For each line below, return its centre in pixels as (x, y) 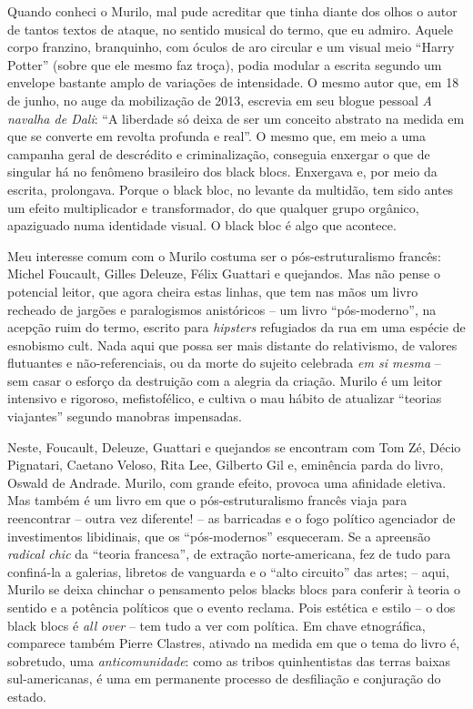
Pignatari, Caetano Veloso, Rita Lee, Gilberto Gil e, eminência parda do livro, (226, 465)
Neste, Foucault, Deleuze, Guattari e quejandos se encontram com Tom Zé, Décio (234, 446)
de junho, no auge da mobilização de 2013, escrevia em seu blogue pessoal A (220, 100)
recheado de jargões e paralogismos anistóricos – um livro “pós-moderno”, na (222, 309)
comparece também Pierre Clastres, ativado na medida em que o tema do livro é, (234, 643)
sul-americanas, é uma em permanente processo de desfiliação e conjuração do (224, 679)
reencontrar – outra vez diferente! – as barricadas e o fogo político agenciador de (231, 518)
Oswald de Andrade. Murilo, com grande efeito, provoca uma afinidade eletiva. (227, 482)
